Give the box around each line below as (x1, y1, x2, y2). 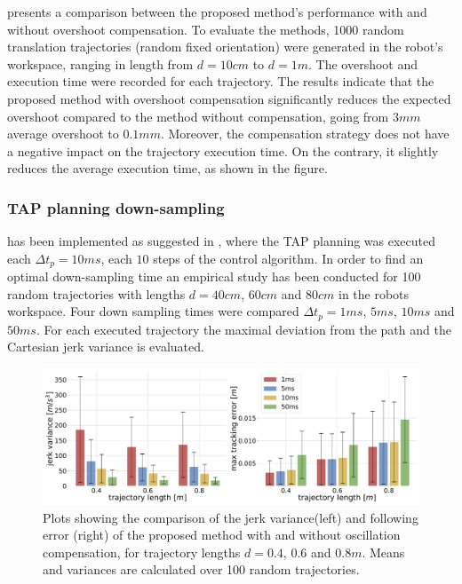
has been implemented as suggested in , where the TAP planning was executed (7, 232, 436, 250)
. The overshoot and (308, 54, 418, 73)
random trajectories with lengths (7, 284, 186, 303)
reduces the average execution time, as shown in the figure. (7, 159, 328, 178)
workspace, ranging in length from (7, 54, 194, 73)
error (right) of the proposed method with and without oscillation (43, 525, 401, 544)
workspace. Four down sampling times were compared (7, 302, 299, 320)
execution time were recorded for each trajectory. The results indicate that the (7, 72, 434, 91)
